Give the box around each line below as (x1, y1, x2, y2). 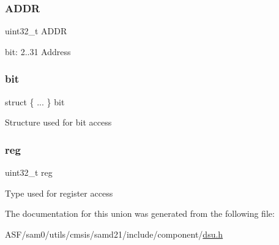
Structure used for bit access (5, 116, 112, 129)
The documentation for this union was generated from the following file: (5, 207, 275, 220)
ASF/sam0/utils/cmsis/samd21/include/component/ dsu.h (5, 227, 223, 240)
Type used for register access (5, 186, 113, 199)
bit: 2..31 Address (5, 45, 71, 58)
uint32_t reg (5, 166, 53, 179)
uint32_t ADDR (5, 24, 67, 37)
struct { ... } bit (5, 95, 65, 108)
